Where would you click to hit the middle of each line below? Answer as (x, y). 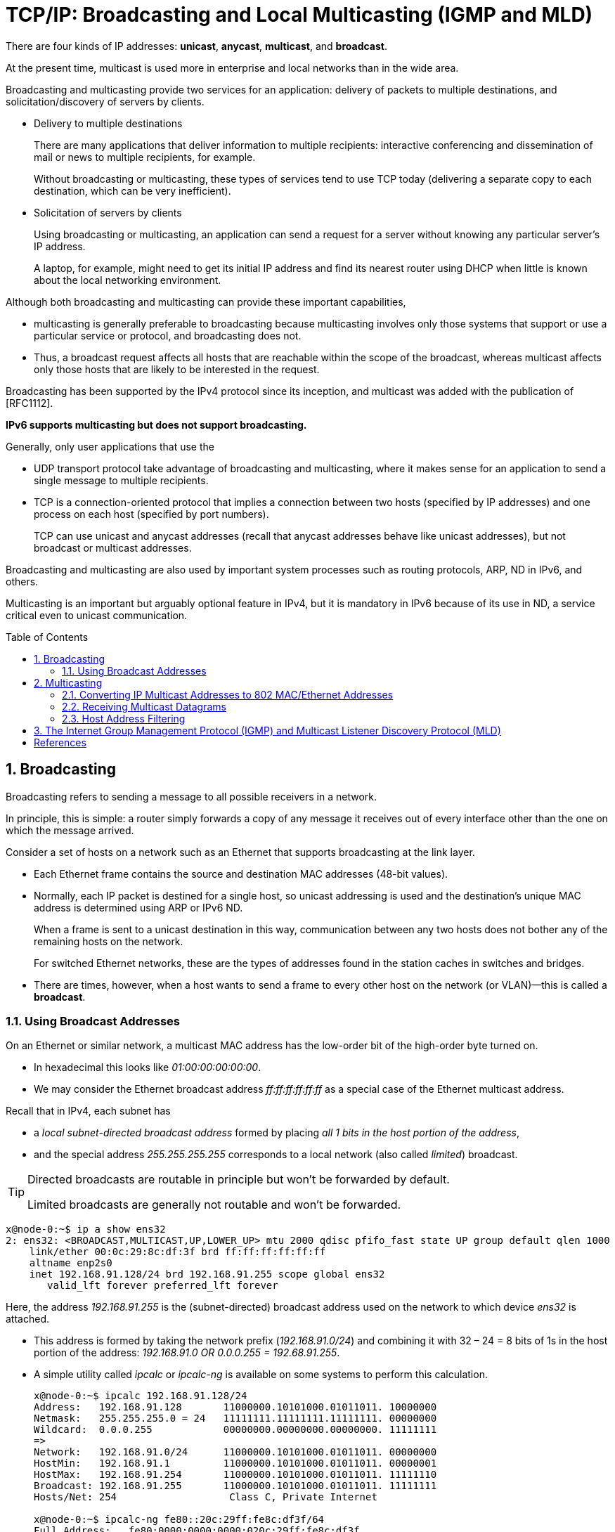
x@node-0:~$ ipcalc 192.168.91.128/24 (141, 1396)
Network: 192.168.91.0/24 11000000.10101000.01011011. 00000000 (235, 1452)
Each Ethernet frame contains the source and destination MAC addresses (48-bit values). (241, 874)
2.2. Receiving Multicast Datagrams (144, 706)
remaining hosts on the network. (109, 941)
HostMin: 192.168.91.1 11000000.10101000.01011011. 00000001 (235, 1463)
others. (22, 581)
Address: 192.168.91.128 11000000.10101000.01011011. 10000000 (235, 1407)
